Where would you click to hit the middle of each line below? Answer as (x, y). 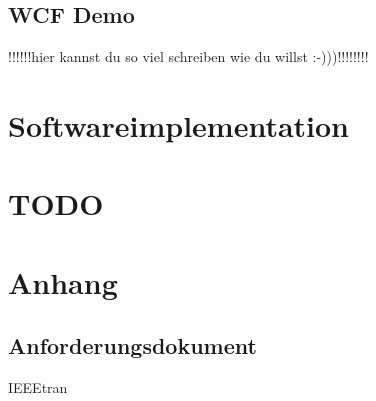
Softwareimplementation (179, 124)
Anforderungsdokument (132, 345)
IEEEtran (38, 387)
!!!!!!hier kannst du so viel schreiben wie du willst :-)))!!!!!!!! (188, 56)
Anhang (63, 281)
